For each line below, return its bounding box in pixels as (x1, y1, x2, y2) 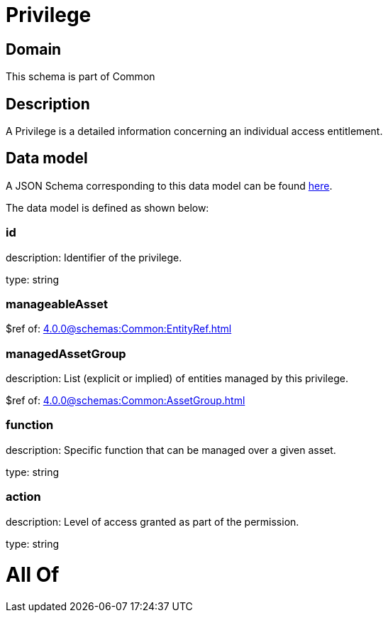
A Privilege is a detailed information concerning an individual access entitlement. (6, 125, 383, 138)
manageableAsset (6, 296, 108, 311)
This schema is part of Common (6, 70, 155, 83)
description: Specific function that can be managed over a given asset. (6, 443, 336, 456)
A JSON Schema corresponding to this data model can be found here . (6, 179, 333, 192)
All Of (6, 563, 60, 587)
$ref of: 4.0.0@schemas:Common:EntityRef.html (6, 322, 232, 335)
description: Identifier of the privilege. (6, 251, 182, 264)
